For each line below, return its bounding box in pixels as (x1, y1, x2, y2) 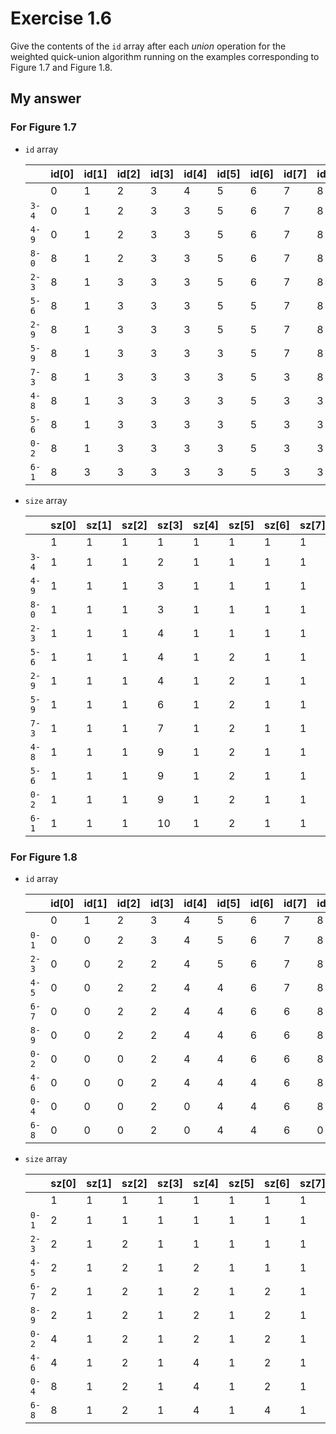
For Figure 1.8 (10, 850, 78, 864)
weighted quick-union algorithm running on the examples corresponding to (10, 50, 320, 62)
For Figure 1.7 (10, 120, 77, 134)
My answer (10, 90, 82, 107)
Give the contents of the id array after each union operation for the (10, 40, 287, 52)
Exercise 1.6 (10, 7, 112, 30)
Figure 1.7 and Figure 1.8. (10, 61, 113, 73)
